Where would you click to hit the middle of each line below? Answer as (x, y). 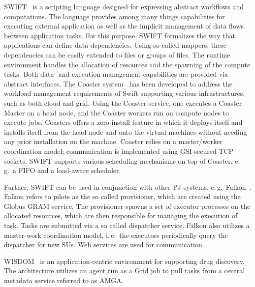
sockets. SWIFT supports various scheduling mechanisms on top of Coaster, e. (122, 160)
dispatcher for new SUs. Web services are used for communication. (104, 244)
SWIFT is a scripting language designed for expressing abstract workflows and (124, 6)
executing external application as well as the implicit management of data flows (124, 26)
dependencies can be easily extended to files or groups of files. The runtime (117, 54)
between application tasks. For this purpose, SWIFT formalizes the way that (120, 35)
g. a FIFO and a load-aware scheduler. (63, 170)
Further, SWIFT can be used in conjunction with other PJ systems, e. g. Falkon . (128, 187)
